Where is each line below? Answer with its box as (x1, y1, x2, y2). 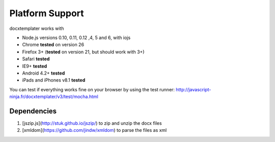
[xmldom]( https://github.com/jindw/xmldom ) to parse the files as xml (22, 127, 167, 133)
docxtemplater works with (9, 25, 64, 31)
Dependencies (9, 106, 57, 115)
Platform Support (9, 8, 84, 19)
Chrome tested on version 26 (22, 42, 84, 48)
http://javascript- (176, 86, 211, 92)
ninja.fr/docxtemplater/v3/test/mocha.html (9, 94, 99, 100)
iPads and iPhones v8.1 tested (22, 77, 86, 83)
